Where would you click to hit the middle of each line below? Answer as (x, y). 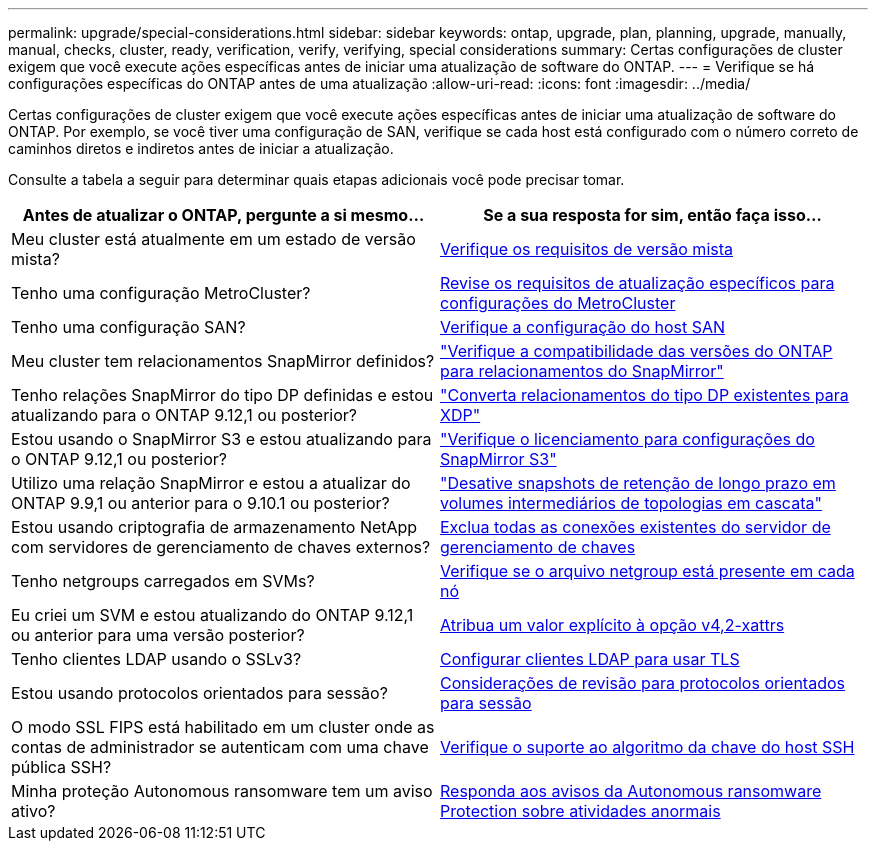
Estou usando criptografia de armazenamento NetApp (214, 527)
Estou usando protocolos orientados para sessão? (199, 693)
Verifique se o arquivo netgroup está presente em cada (647, 571)
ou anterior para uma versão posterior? (158, 635)
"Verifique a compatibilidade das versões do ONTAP (636, 351)
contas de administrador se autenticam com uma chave (220, 747)
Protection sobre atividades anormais (580, 811)
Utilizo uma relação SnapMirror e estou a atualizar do (211, 483)
